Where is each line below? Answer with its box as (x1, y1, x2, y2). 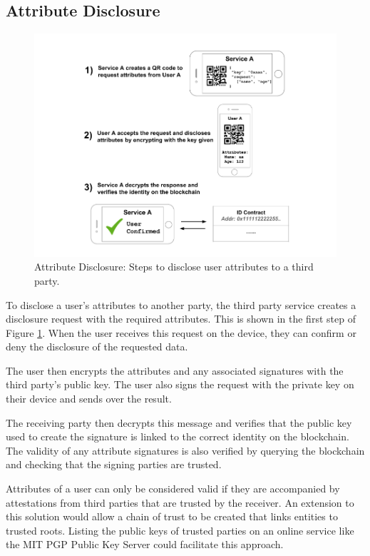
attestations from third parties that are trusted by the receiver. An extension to (6, 495, 354, 510)
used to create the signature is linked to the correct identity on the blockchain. (6, 429, 349, 444)
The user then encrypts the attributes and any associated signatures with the (6, 363, 344, 378)
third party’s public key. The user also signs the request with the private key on (6, 377, 354, 392)
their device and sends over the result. (6, 391, 172, 406)
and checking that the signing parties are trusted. (6, 457, 222, 472)
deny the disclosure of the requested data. (6, 339, 188, 354)
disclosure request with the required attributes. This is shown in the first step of (6, 311, 356, 326)
